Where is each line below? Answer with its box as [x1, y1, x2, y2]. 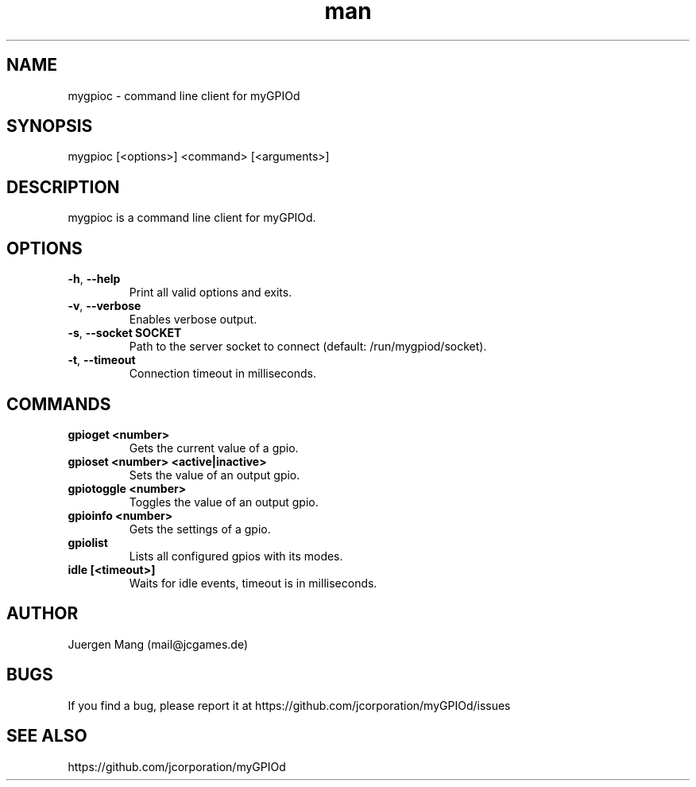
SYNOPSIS [6, 116, 93, 137]
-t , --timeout [68, 353, 136, 367]
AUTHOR [6, 603, 79, 624]
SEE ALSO [6, 726, 87, 746]
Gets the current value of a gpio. [129, 440, 299, 455]
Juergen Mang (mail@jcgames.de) [68, 637, 249, 651]
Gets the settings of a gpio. [129, 521, 271, 536]
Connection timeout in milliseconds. [129, 366, 316, 381]
